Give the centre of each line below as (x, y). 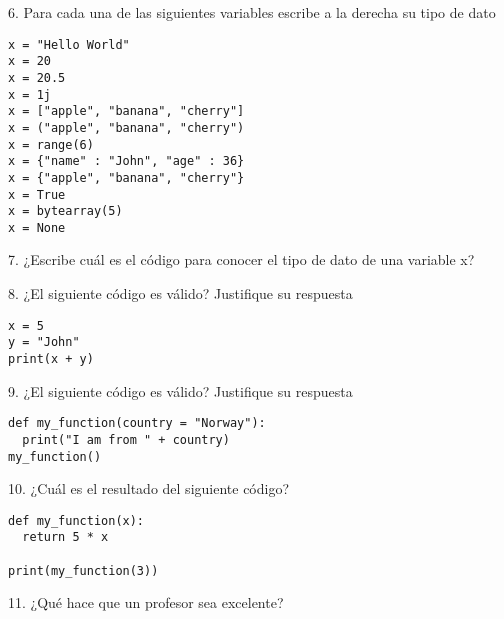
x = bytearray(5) (65, 211)
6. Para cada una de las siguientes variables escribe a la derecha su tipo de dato (252, 12)
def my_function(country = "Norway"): (137, 423)
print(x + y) (51, 358)
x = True (37, 194)
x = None (37, 227)
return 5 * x (65, 537)
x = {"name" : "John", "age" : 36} (126, 161)
